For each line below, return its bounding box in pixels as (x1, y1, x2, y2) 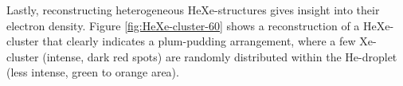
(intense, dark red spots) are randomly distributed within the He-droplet (42, 48, 397, 64)
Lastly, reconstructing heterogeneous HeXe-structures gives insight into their (6, 2, 380, 18)
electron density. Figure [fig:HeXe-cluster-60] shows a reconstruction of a (6, 17, 360, 33)
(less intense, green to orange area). (6, 64, 179, 80)
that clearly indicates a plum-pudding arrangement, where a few (42, 33, 356, 49)
